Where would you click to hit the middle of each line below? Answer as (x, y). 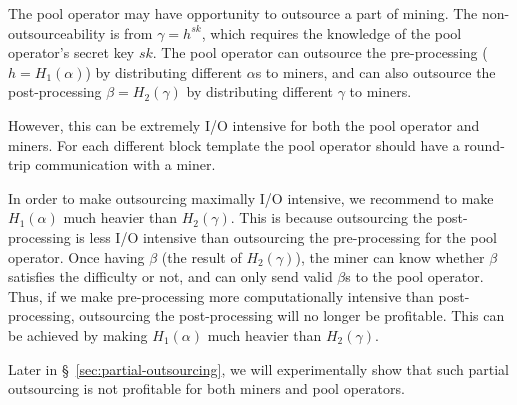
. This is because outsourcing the (331, 217)
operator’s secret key (71, 52)
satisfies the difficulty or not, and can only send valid (170, 276)
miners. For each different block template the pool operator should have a (234, 144)
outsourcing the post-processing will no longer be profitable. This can (292, 315)
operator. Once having (76, 256)
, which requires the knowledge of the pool (331, 32)
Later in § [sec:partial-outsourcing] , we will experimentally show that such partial (259, 368)
